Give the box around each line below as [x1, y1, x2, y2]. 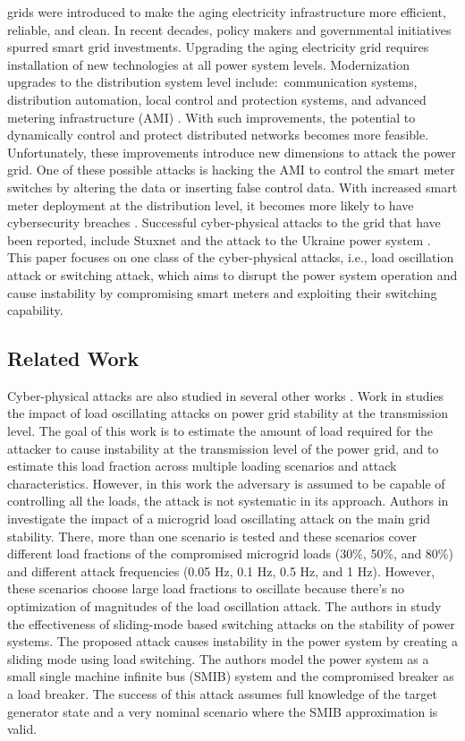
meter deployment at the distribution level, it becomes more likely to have [7, 195, 414, 214]
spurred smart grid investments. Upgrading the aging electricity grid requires [7, 38, 429, 56]
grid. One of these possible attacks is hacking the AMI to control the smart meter [7, 160, 455, 179]
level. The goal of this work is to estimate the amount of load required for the [7, 422, 433, 440]
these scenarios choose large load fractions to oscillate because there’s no [7, 579, 405, 598]
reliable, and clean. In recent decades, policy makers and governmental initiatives [7, 20, 452, 38]
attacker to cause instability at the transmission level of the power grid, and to [7, 439, 439, 457]
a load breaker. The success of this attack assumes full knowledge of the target [7, 684, 437, 703]
